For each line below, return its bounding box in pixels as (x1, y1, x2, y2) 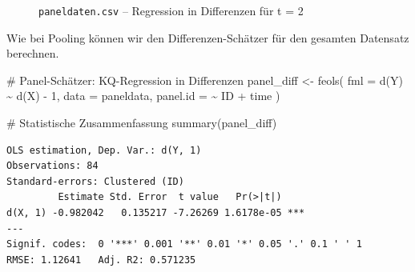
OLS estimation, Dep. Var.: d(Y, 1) (6, 144, 202, 156)
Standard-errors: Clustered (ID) (6, 175, 184, 187)
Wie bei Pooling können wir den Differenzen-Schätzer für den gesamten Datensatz (6, 29, 409, 46)
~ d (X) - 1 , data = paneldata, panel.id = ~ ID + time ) (6, 87, 280, 104)
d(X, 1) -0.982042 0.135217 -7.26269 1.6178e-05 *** (6, 207, 305, 218)
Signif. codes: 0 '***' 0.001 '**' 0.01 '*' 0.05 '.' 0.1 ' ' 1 (6, 238, 362, 250)
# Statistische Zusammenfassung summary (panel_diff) (6, 114, 277, 131)
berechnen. (6, 45, 59, 62)
